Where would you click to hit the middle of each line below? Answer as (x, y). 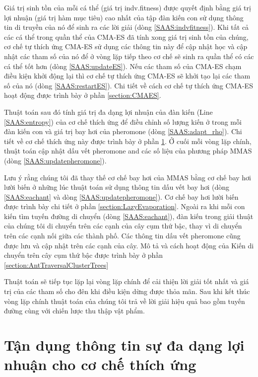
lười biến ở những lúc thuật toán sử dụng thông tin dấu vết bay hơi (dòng (117, 187)
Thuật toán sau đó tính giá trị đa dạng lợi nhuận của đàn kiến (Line (108, 112)
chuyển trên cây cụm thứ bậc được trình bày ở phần (84, 255)
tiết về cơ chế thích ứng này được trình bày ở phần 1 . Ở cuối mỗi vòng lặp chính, (128, 141)
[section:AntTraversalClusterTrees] (56, 264)
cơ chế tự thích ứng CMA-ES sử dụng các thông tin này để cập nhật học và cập (126, 46)
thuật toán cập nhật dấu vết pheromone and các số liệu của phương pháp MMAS (128, 151)
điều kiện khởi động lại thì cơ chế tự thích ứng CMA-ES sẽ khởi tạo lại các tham (127, 76)
